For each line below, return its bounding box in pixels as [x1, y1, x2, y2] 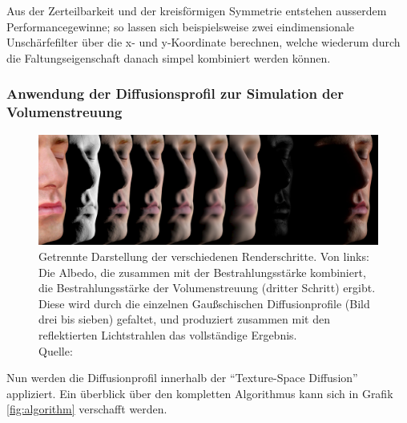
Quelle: [38, 342, 73, 359]
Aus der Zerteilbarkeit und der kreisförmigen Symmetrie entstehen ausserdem [6, 2, 387, 18]
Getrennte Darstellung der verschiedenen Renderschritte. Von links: [38, 247, 369, 264]
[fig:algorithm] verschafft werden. [6, 401, 167, 417]
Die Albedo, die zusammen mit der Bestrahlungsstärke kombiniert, [38, 263, 366, 280]
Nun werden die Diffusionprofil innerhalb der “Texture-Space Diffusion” [6, 369, 358, 386]
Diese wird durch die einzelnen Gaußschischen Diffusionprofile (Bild [38, 295, 370, 311]
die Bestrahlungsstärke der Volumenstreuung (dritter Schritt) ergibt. [38, 279, 376, 296]
